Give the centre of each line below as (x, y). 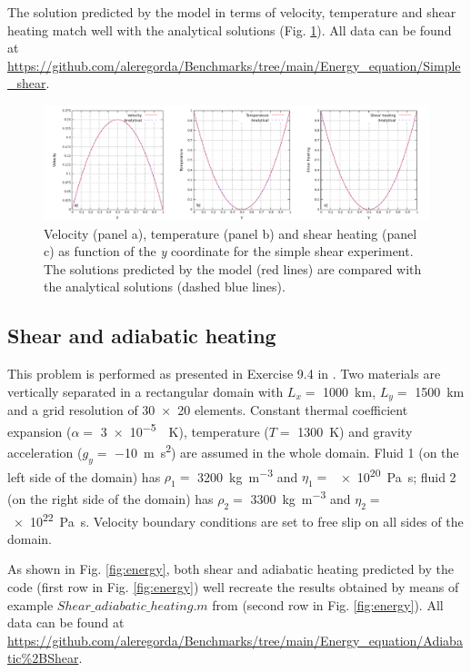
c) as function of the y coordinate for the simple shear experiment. (229, 251)
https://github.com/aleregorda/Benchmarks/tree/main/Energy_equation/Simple (234, 65)
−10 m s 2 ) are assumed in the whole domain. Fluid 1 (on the (287, 451)
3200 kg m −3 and (248, 475)
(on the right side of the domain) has (110, 498)
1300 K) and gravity (355, 431)
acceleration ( (45, 452)
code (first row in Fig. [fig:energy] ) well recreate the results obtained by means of (233, 586)
